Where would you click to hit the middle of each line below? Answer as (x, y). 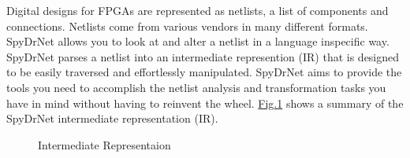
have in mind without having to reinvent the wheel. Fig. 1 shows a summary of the (205, 103)
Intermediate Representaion (104, 144)
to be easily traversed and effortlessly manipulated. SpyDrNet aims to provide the (204, 72)
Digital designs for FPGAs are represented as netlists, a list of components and (198, 10)
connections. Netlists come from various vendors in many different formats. (187, 26)
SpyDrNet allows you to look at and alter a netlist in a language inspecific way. (198, 41)
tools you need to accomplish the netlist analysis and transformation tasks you (196, 87)
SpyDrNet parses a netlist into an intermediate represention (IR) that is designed (203, 56)
